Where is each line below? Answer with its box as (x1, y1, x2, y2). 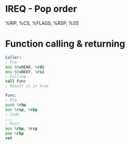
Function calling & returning (5, 38, 125, 50)
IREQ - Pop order (5, 3, 77, 15)
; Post (5, 121, 19, 127)
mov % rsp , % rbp (5, 107, 38, 112)
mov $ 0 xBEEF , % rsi (5, 69, 44, 74)
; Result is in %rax (5, 84, 49, 89)
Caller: (5, 55, 22, 60)
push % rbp (5, 102, 27, 108)
